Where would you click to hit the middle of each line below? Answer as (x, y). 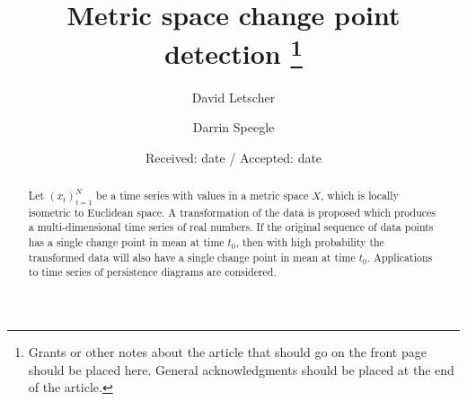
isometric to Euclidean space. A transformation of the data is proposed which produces (232, 212)
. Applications (400, 257)
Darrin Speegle (233, 127)
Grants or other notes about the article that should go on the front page (227, 351)
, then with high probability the (310, 241)
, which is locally (360, 196)
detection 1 (233, 52)
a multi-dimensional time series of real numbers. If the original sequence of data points (231, 227)
